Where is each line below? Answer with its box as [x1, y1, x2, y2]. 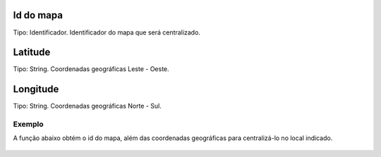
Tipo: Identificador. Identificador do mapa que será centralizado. [13, 28, 201, 37]
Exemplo [13, 120, 44, 130]
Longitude [13, 83, 59, 95]
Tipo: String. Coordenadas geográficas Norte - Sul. [13, 102, 162, 111]
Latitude [13, 46, 51, 58]
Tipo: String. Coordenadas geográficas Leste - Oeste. [13, 65, 169, 73]
